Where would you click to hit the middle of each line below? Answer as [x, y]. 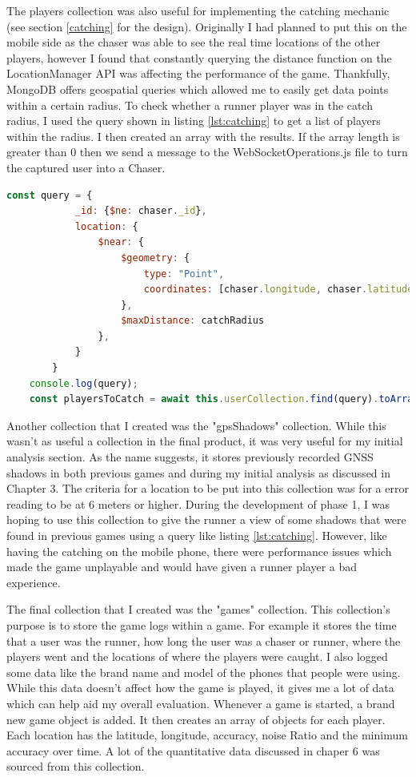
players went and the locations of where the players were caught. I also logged [197, 656]
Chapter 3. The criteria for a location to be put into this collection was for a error [208, 488]
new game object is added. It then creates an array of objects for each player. [196, 719]
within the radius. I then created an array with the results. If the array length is [203, 136]
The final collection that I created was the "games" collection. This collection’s [198, 609]
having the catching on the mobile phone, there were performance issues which [199, 551]
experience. [34, 582]
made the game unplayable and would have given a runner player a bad [182, 567]
